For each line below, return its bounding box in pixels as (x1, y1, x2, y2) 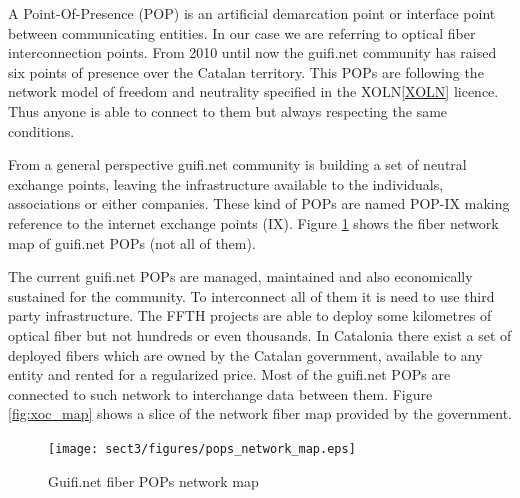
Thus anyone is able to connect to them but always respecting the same (8, 100, 448, 121)
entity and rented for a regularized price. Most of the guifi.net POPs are (8, 364, 451, 385)
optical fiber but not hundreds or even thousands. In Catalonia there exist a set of (8, 324, 512, 345)
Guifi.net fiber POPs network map (48, 470, 259, 491)
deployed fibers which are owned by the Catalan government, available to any (8, 344, 483, 365)
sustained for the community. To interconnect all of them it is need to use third (8, 285, 495, 306)
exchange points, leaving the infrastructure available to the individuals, (8, 173, 444, 194)
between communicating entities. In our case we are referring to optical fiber (8, 22, 476, 43)
